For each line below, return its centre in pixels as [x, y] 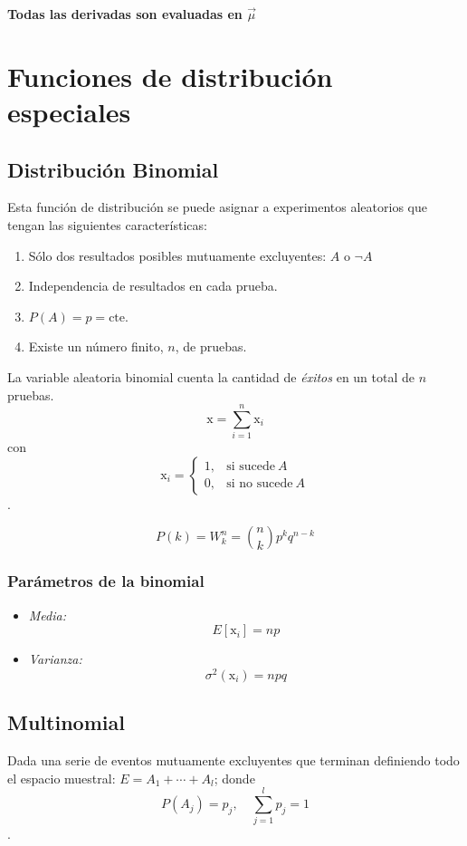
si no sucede [260, 484]
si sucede [251, 467]
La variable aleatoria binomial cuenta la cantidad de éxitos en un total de [211, 376]
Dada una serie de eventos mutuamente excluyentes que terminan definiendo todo [233, 760]
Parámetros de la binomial [106, 581]
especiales [69, 111]
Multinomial [66, 722]
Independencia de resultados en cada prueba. [153, 286]
